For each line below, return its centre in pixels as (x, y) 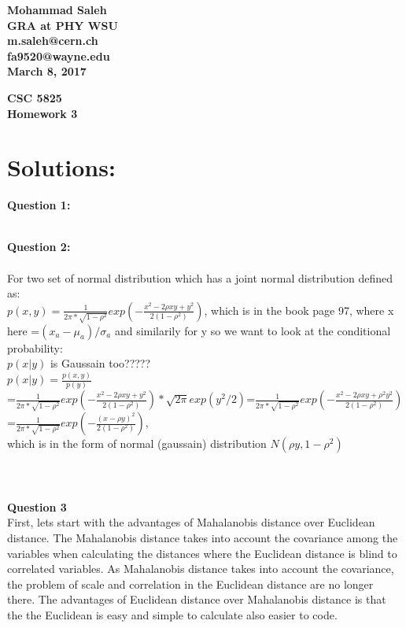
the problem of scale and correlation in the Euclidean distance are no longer (190, 584)
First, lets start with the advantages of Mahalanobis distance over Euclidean (191, 522)
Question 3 (37, 506)
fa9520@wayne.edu (59, 55)
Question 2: (39, 247)
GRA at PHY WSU (63, 25)
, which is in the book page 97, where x (299, 310)
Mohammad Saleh (57, 9)
